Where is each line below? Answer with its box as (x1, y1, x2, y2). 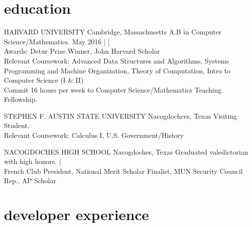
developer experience (4, 204, 149, 225)
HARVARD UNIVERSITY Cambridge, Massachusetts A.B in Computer (4, 27, 222, 37)
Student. (4, 120, 29, 130)
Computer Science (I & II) (4, 75, 84, 85)
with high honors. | (4, 156, 61, 166)
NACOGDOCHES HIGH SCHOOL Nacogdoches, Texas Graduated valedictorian (4, 146, 248, 157)
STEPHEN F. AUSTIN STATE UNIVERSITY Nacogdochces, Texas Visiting (4, 110, 237, 121)
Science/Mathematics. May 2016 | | (4, 36, 110, 46)
